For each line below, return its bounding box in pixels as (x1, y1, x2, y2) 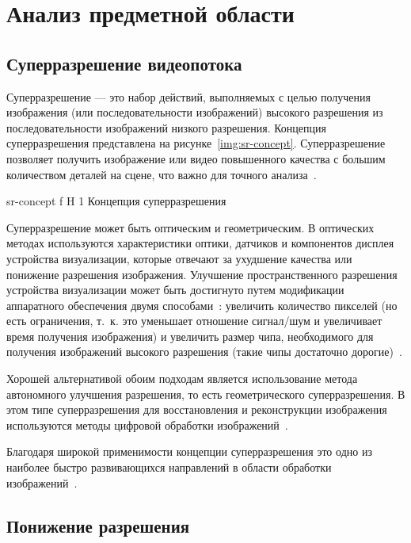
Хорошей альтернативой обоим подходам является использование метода (6, 370, 358, 387)
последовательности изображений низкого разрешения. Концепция (6, 119, 326, 136)
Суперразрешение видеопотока (6, 51, 242, 75)
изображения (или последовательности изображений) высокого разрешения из (6, 104, 383, 120)
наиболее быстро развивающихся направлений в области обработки (6, 459, 332, 476)
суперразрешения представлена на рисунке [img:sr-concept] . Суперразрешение (6, 135, 386, 151)
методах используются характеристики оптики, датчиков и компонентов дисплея (6, 235, 394, 251)
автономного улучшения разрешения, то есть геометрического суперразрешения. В (6, 385, 405, 402)
